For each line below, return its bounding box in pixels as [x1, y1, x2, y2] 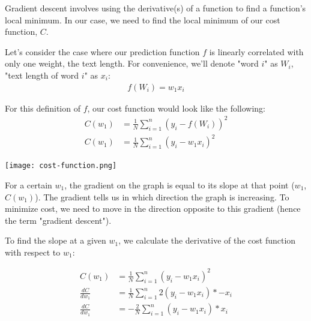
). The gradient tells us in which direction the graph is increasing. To [35, 190, 289, 203]
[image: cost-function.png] [5, 161, 117, 170]
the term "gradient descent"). [5, 214, 112, 226]
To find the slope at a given [5, 234, 106, 247]
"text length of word [5, 68, 79, 81]
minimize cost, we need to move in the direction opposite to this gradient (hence [5, 202, 301, 215]
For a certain [5, 178, 52, 191]
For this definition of [5, 101, 80, 114]
